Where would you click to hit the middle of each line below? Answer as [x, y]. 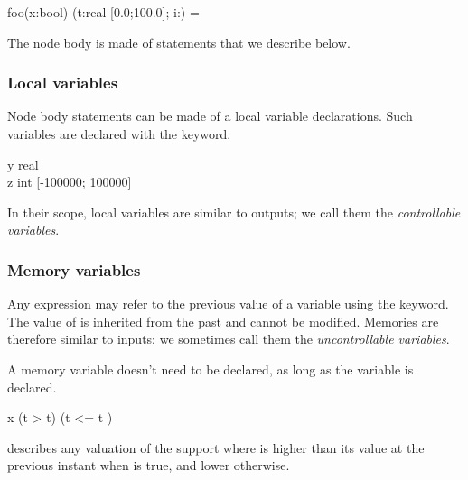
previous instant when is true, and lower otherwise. [149, 465]
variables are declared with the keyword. [119, 134]
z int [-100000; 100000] [70, 182]
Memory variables [74, 269]
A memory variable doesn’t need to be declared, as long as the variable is [211, 369]
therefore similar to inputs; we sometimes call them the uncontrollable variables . [229, 339]
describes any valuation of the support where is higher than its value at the [216, 447]
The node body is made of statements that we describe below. [179, 42]
